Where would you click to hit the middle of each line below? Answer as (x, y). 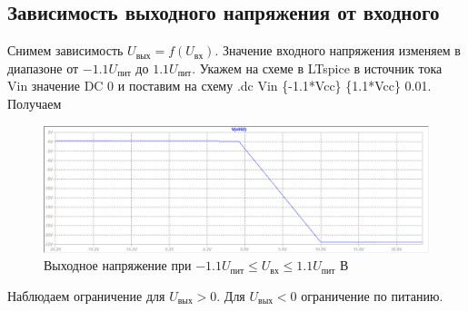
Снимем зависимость (65, 50)
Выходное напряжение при (118, 265)
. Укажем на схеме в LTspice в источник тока (317, 68)
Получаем (35, 103)
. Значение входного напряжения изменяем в (338, 50)
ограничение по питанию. (372, 295)
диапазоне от (43, 68)
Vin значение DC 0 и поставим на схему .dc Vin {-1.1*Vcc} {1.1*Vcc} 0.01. (219, 86)
